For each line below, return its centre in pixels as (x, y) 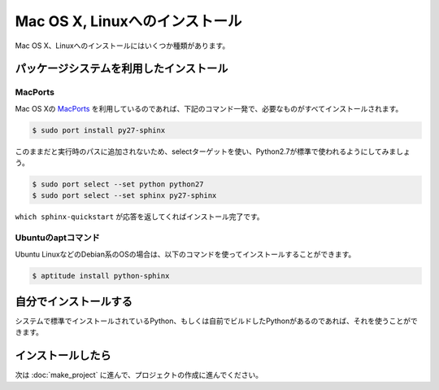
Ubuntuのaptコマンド (58, 238)
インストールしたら (63, 355)
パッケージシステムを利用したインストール (122, 69)
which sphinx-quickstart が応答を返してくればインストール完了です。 (139, 217)
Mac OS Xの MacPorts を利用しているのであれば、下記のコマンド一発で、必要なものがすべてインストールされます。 (209, 108)
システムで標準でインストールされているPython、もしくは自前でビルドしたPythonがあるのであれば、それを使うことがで (216, 321)
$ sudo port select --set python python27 (118, 184)
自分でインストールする (74, 301)
